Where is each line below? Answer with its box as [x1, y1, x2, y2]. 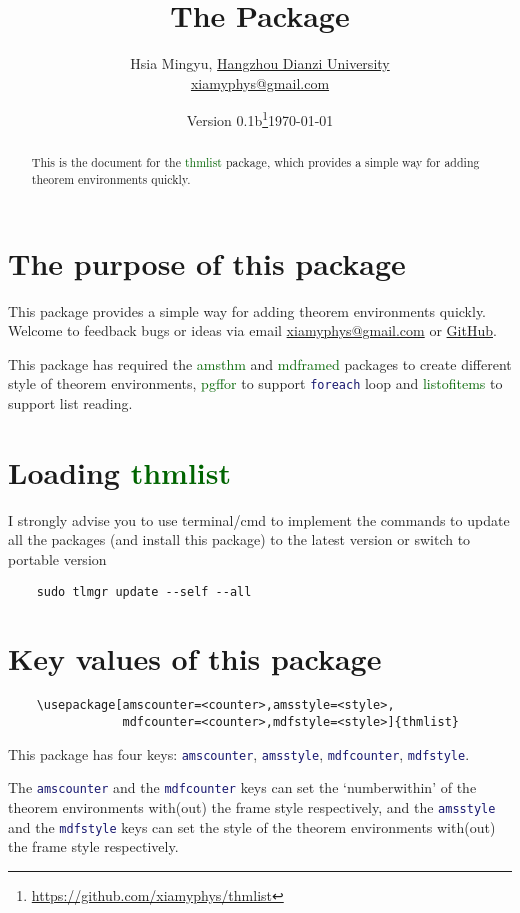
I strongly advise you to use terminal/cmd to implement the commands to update [8, 509, 510, 530]
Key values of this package [8, 638, 382, 679]
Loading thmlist [8, 451, 231, 492]
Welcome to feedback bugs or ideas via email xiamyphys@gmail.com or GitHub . [8, 320, 497, 341]
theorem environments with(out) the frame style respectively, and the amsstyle [8, 796, 496, 817]
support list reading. [8, 393, 133, 414]
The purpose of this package [8, 242, 406, 283]
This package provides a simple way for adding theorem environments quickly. [8, 300, 487, 321]
